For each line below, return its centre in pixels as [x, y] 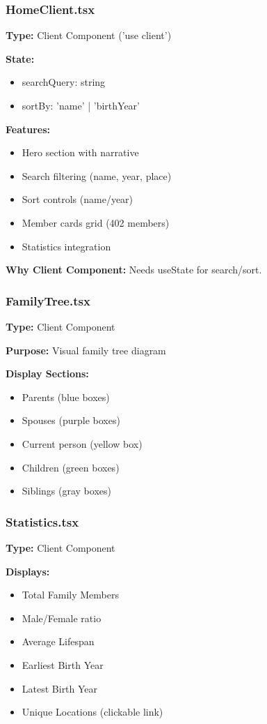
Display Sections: [47, 374]
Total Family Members [70, 595]
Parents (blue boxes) [66, 397]
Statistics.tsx [42, 521]
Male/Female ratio [62, 618]
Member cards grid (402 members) [96, 222]
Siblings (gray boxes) [66, 491]
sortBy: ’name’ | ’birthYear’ [81, 105]
